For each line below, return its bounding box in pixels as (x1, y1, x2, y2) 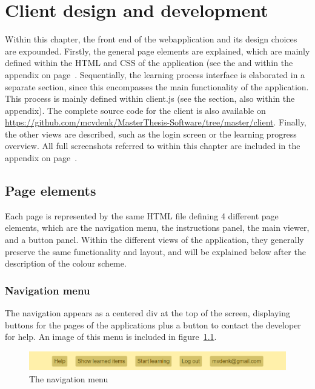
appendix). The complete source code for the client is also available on (5, 104, 266, 116)
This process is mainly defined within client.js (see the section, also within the (5, 92, 295, 105)
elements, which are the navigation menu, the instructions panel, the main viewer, (5, 221, 310, 234)
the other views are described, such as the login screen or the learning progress (5, 127, 297, 140)
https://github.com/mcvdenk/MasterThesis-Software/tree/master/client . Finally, (5, 116, 307, 128)
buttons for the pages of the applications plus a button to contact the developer (5, 318, 301, 331)
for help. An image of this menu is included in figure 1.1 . (5, 330, 217, 343)
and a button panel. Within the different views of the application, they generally (5, 233, 304, 246)
